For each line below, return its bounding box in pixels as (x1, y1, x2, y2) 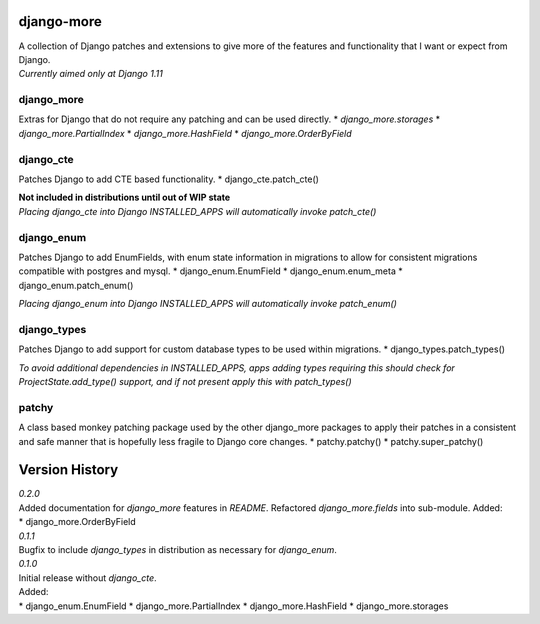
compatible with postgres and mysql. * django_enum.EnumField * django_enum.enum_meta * (18, 265, 404, 277)
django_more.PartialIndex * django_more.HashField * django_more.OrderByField (18, 127, 352, 139)
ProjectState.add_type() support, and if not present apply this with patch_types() (18, 375, 352, 387)
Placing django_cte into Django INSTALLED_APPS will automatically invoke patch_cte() (18, 205, 377, 217)
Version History (18, 461, 119, 479)
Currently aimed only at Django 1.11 (18, 68, 164, 80)
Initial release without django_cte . (18, 571, 157, 584)
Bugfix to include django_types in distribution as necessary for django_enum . (18, 543, 337, 555)
